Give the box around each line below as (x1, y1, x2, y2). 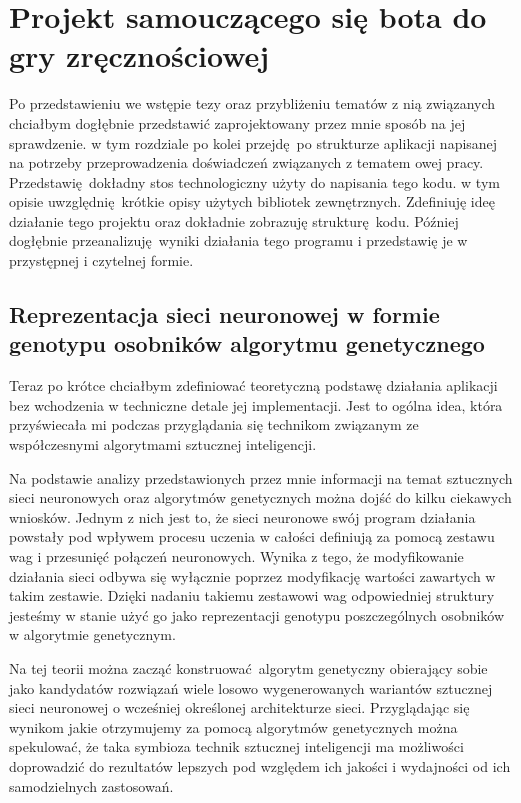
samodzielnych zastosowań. (9, 775, 174, 796)
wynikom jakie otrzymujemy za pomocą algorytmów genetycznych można (9, 716, 458, 737)
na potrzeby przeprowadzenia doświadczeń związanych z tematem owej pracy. (9, 152, 484, 173)
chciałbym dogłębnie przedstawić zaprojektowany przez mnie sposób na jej (9, 112, 466, 133)
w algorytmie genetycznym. (9, 624, 176, 645)
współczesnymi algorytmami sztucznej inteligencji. (9, 434, 317, 455)
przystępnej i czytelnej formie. (9, 250, 194, 271)
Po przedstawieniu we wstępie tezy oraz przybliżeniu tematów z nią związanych (9, 93, 496, 114)
